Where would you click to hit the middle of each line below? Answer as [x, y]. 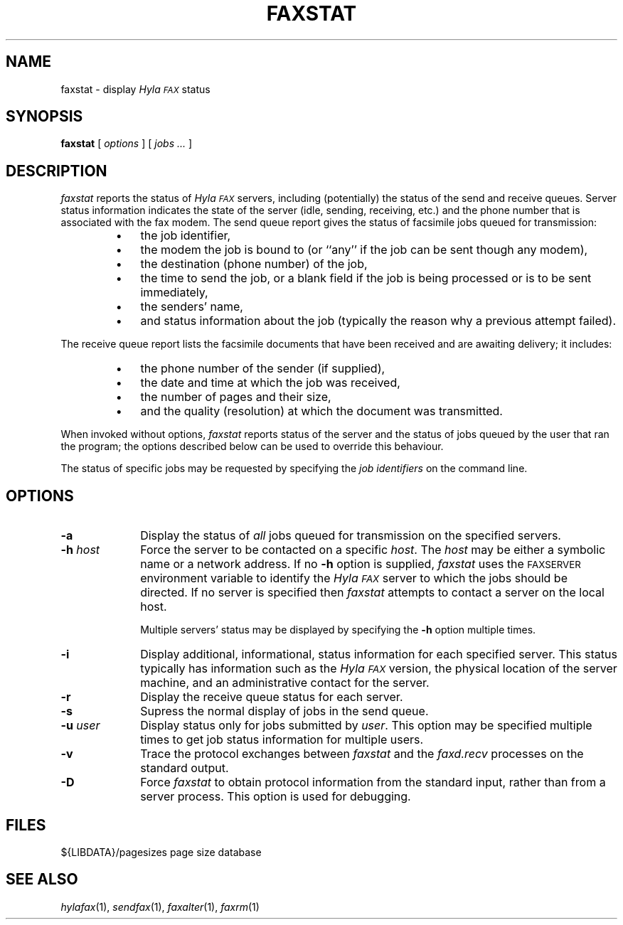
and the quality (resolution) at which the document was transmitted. [321, 411]
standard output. [185, 768]
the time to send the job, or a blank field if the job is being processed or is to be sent [366, 278]
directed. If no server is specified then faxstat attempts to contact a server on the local [372, 593]
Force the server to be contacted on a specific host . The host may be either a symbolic [373, 550]
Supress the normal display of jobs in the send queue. [284, 711]
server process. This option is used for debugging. [276, 797]
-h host [80, 550]
